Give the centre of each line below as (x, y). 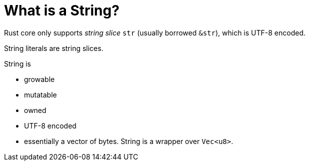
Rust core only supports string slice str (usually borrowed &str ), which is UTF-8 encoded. (155, 32)
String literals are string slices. (54, 48)
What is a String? (62, 10)
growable (39, 79)
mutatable (40, 94)
